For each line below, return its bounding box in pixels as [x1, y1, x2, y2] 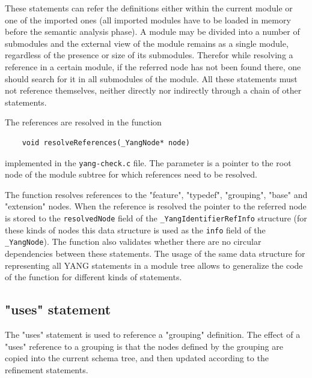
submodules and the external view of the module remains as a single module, [5, 37, 289, 49]
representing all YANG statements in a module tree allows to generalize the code [5, 259, 303, 271]
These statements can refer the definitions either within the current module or [5, 2, 293, 14]
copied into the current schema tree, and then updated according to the [5, 352, 269, 364]
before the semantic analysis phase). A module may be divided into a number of [5, 25, 300, 38]
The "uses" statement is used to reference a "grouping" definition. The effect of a [5, 328, 301, 340]
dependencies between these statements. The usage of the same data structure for [5, 247, 305, 259]
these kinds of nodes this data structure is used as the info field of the [5, 223, 266, 236]
